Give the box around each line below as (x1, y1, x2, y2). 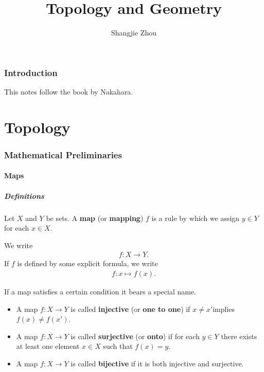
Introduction (4, 66, 58, 79)
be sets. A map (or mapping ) (46, 212, 144, 223)
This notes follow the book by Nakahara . (4, 86, 133, 97)
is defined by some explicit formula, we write (17, 258, 158, 269)
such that (103, 341, 133, 351)
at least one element (16, 341, 80, 351)
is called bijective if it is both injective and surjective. (71, 358, 244, 368)
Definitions (4, 190, 44, 201)
